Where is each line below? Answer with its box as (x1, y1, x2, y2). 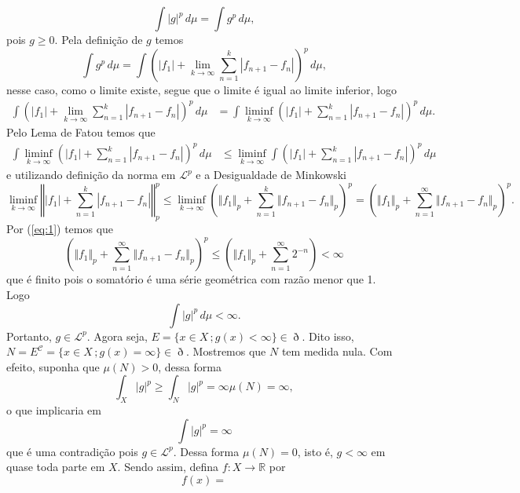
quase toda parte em (6, 458, 105, 475)
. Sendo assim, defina (117, 458, 219, 475)
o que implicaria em (6, 402, 101, 418)
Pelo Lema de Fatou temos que (6, 124, 156, 141)
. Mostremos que (186, 343, 266, 360)
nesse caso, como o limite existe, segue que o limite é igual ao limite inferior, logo (6, 82, 397, 98)
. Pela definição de (54, 31, 143, 47)
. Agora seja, (86, 327, 148, 344)
